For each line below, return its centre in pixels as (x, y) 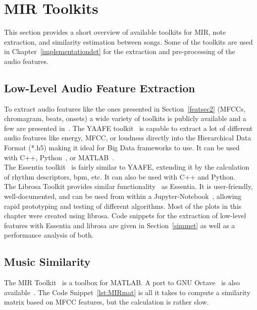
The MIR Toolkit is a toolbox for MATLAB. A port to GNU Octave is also (122, 282)
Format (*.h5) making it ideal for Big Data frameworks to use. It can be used (122, 148)
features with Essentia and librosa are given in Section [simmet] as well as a (120, 225)
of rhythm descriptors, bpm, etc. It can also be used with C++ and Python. (120, 176)
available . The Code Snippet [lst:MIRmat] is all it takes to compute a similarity (127, 292)
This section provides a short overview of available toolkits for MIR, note (115, 32)
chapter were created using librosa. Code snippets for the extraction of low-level (125, 216)
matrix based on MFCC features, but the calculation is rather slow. (106, 302)
